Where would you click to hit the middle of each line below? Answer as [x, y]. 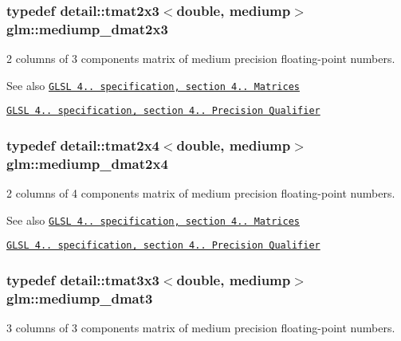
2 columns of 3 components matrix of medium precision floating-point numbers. [201, 59]
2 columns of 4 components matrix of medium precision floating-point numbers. [201, 193]
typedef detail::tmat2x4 [83, 145]
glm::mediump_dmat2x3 [87, 28]
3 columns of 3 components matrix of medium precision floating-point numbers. [201, 328]
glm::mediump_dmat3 [80, 298]
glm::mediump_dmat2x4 [87, 163]
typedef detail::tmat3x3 [83, 280]
